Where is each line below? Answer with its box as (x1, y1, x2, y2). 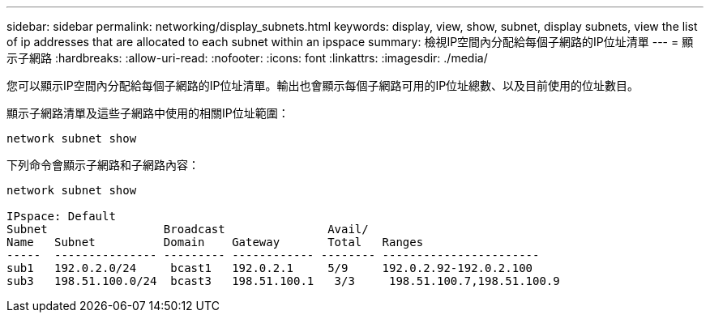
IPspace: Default (6, 210, 116, 223)
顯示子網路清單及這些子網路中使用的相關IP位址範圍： (6, 106, 289, 120)
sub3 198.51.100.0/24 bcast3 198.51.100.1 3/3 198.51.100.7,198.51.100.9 (6, 274, 560, 287)
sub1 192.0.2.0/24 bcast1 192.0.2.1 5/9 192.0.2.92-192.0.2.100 (6, 262, 533, 274)
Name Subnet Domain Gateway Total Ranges (6, 236, 424, 249)
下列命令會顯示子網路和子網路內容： (6, 158, 199, 172)
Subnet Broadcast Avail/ (6, 223, 369, 236)
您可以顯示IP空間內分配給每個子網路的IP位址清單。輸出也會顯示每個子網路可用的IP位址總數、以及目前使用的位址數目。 (6, 79, 639, 92)
